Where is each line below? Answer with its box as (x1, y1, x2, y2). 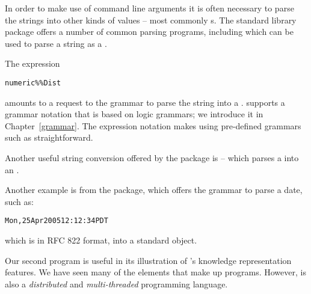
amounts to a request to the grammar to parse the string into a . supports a (5, 96, 285, 108)
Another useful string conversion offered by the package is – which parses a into (5, 152, 299, 164)
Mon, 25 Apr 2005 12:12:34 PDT (5, 216, 108, 225)
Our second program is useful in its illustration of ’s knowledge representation (5, 254, 292, 266)
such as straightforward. (5, 131, 93, 144)
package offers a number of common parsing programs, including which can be (5, 25, 294, 38)
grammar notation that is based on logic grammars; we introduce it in (5, 108, 263, 120)
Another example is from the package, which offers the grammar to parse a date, (5, 183, 303, 196)
